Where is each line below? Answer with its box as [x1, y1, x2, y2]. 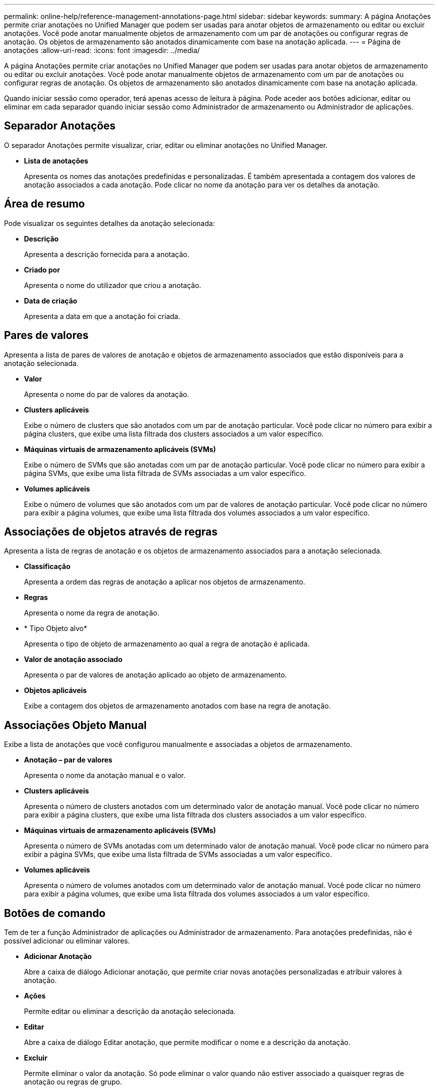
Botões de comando [4, 906, 105, 919]
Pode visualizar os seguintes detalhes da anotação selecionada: [4, 218, 215, 227]
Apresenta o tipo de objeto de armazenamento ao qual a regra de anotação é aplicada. [24, 639, 310, 648]
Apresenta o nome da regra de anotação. [24, 608, 159, 617]
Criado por [24, 265, 60, 274]
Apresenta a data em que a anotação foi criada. [24, 311, 180, 320]
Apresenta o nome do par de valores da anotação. [24, 389, 189, 398]
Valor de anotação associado [24, 655, 122, 664]
